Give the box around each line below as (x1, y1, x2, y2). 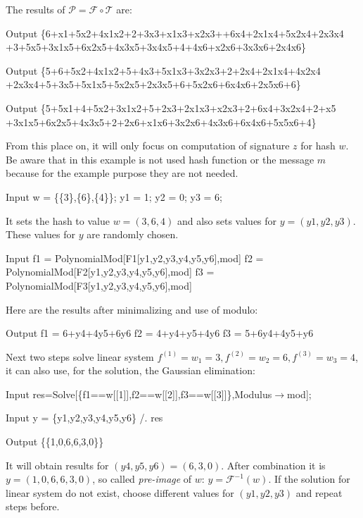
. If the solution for (268, 471, 350, 486)
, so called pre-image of (92, 471, 192, 486)
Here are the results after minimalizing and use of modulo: (6, 302, 258, 316)
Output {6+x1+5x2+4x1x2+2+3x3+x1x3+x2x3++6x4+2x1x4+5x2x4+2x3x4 (6, 25, 344, 40)
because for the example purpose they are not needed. (6, 166, 238, 180)
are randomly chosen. (87, 227, 179, 242)
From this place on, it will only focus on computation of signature (6, 138, 290, 153)
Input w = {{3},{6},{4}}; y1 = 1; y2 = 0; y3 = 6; (6, 189, 223, 204)
